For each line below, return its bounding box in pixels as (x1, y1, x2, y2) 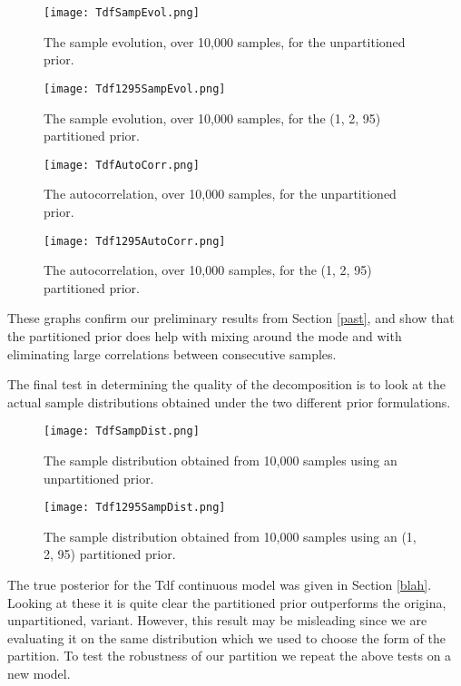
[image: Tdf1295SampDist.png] (44, 501, 226, 514)
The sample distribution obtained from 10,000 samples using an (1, (44, 526, 417, 545)
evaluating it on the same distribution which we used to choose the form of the (7, 628, 446, 647)
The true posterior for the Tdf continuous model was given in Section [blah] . (7, 575, 432, 594)
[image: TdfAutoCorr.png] (44, 158, 200, 171)
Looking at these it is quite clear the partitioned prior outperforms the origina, (7, 593, 446, 612)
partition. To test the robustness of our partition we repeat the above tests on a (7, 646, 452, 665)
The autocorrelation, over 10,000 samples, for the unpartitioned (44, 184, 397, 203)
